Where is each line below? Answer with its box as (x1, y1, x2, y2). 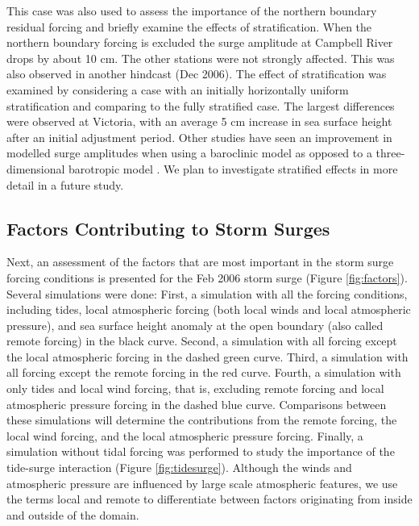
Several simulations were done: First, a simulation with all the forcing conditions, (6, 285, 408, 302)
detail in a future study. (6, 176, 124, 193)
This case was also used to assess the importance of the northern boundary (6, 2, 377, 19)
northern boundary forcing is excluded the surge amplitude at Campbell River (6, 34, 393, 51)
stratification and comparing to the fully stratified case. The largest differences (6, 97, 395, 114)
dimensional (6, 160, 65, 177)
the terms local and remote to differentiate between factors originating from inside (6, 491, 413, 507)
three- (375, 144, 405, 161)
